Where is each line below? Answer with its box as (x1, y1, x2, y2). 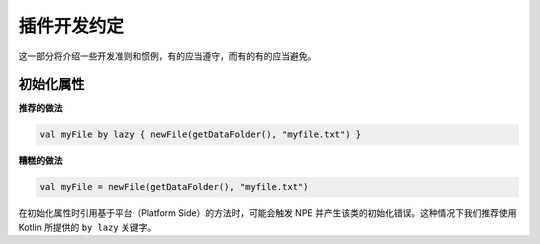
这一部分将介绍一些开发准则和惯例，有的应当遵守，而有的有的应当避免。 (18, 50, 317, 62)
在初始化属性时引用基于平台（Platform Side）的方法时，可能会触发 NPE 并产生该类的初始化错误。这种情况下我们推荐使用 (18, 207, 517, 219)
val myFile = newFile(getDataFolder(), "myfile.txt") (39, 181, 309, 193)
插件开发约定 (18, 15, 125, 37)
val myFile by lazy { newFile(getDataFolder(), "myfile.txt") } (39, 129, 362, 140)
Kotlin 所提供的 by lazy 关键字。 (18, 221, 157, 233)
